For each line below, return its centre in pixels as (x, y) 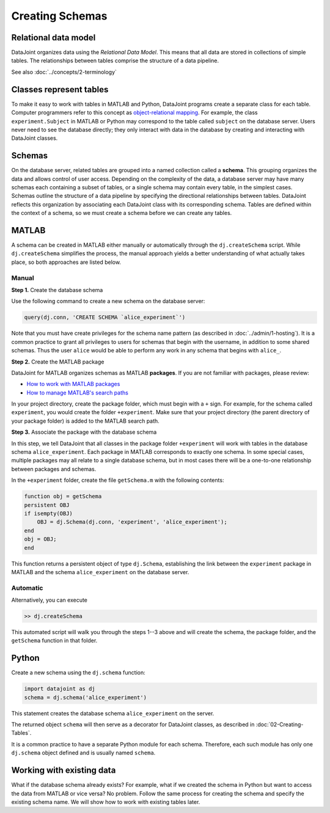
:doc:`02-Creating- (280, 724)
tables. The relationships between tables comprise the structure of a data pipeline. (115, 60)
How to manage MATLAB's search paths (77, 392)
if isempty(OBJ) (49, 513)
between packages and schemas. (54, 469)
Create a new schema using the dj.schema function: (79, 673)
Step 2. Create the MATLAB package (58, 362)
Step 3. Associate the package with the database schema (84, 432)
